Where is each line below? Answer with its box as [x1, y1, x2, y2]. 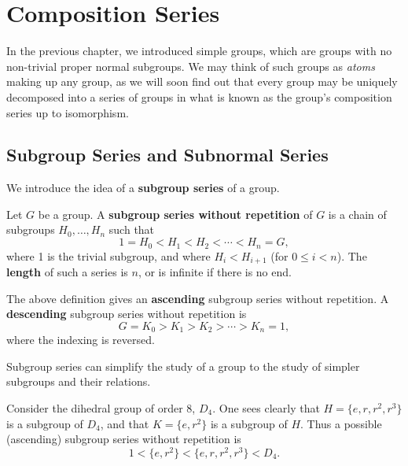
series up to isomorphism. [6, 104, 129, 120]
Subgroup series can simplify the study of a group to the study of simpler [6, 357, 360, 374]
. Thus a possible [300, 415, 382, 431]
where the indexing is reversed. [6, 331, 155, 348]
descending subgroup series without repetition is [6, 305, 247, 322]
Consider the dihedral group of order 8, [6, 400, 196, 416]
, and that [100, 415, 149, 431]
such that [108, 221, 155, 238]
